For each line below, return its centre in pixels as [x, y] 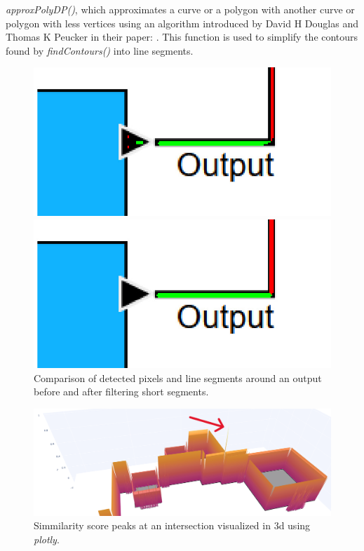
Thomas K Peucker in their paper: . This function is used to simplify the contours [182, 37]
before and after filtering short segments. [121, 392]
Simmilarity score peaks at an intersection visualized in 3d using [172, 525]
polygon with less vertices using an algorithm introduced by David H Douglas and [182, 23]
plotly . [47, 539]
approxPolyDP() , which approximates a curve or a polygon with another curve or [180, 9]
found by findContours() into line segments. [100, 50]
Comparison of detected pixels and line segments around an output [178, 377]
